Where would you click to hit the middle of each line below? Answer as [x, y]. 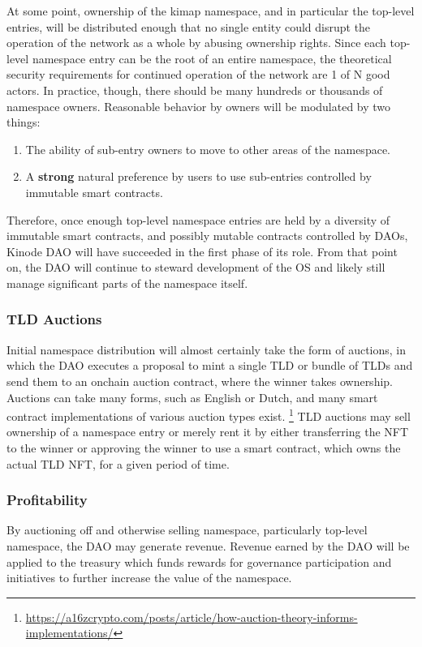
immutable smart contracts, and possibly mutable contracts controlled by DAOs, [207, 236]
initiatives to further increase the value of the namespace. [149, 578]
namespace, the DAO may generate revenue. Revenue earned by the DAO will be [208, 545]
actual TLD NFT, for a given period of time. [118, 463]
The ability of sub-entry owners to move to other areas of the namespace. [208, 149]
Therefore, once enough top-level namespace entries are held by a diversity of [198, 219]
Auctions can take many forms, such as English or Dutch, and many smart [192, 397]
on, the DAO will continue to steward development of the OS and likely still [196, 267]
